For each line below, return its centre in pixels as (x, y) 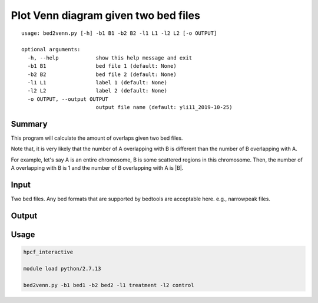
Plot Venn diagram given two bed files (105, 15)
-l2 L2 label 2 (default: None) (97, 91)
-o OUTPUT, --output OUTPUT (68, 99)
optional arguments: (51, 50)
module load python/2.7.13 (62, 269)
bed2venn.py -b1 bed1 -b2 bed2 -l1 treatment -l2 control (109, 285)
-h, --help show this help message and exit (110, 58)
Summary (29, 124)
